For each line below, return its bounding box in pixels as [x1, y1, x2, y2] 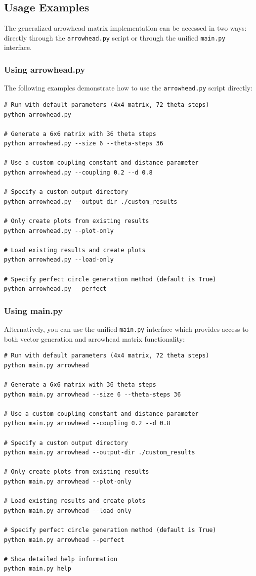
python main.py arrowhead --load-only [4, 507, 131, 514]
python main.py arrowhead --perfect [4, 536, 125, 543]
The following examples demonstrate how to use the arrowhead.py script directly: [4, 83, 253, 93]
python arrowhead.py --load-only [4, 256, 114, 264]
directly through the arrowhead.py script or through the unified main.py [4, 32, 225, 43]
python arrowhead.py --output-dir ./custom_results [4, 198, 177, 205]
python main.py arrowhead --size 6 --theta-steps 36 [4, 391, 181, 398]
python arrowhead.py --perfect [4, 285, 107, 293]
